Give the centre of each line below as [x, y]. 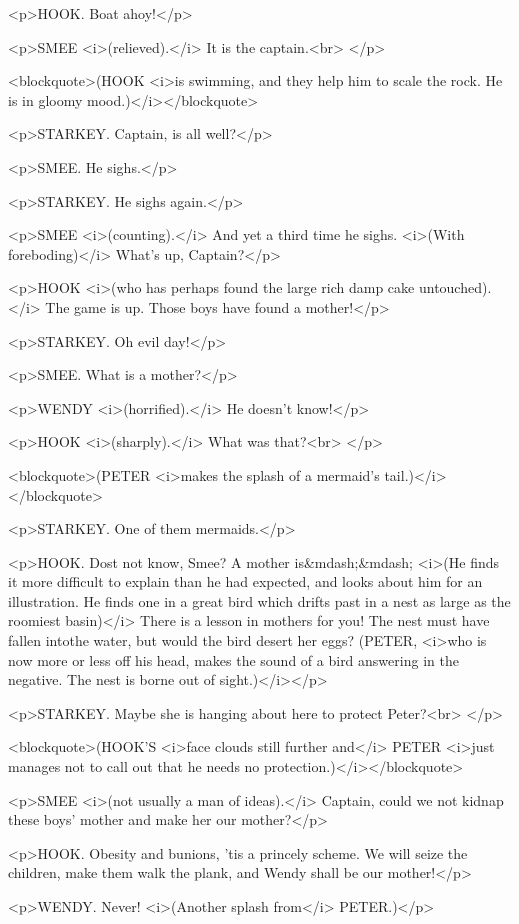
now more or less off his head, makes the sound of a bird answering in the [233, 659]
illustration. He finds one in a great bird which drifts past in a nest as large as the [259, 600]
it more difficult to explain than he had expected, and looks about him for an [245, 581]
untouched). [455, 287]
